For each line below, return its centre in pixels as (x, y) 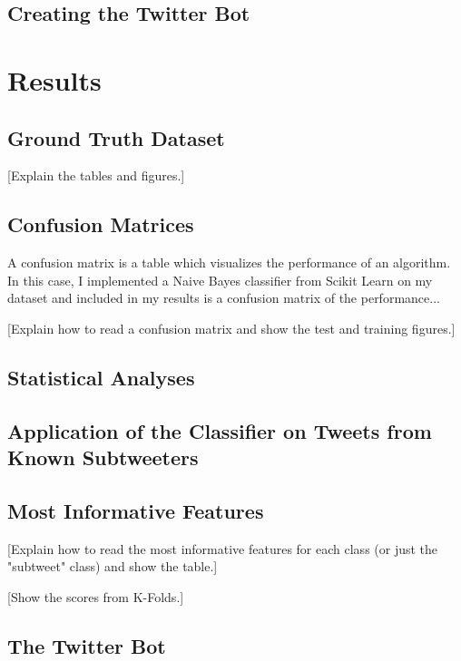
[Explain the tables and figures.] (96, 175)
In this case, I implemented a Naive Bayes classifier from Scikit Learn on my (220, 280)
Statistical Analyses (101, 377)
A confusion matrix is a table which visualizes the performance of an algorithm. (229, 262)
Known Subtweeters (103, 457)
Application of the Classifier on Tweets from (220, 430)
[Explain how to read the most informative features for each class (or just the (223, 548)
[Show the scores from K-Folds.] (96, 596)
